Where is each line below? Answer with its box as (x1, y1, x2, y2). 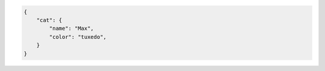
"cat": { (36, 17, 63, 23)
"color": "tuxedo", (49, 33, 107, 40)
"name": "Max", (49, 25, 94, 32)
